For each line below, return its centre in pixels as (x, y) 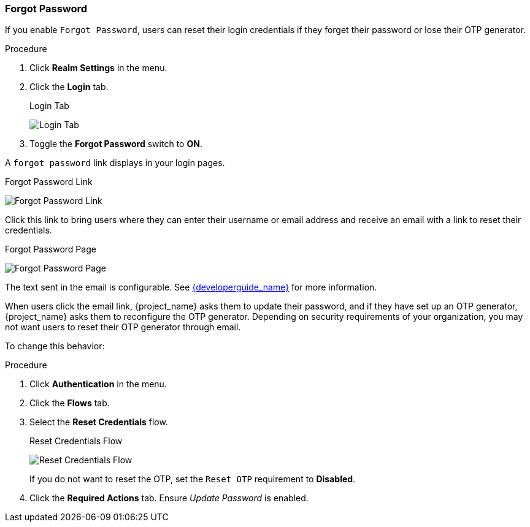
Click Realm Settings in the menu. (98, 68)
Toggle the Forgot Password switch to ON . (116, 144)
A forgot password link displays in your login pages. (115, 163)
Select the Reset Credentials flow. (99, 422)
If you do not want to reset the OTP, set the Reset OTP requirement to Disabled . (193, 479)
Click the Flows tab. (70, 403)
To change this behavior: (55, 346)
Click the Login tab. (69, 87)
